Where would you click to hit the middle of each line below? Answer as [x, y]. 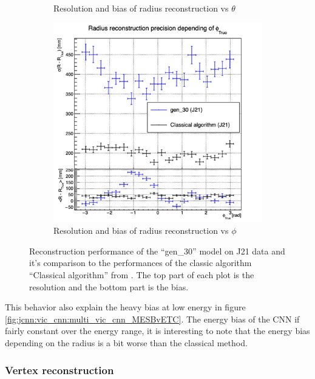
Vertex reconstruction [59, 370]
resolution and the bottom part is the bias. [109, 286]
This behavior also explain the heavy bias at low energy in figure [125, 307]
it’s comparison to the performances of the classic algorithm [141, 263]
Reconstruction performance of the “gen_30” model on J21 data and [157, 251]
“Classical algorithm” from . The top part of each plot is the [142, 275]
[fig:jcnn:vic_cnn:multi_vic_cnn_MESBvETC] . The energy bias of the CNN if [152, 319]
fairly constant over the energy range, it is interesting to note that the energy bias [157, 331]
